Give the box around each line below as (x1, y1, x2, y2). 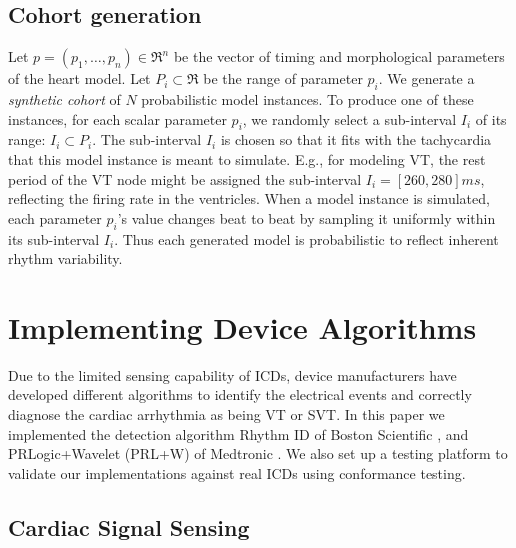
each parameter (8, 207, 102, 228)
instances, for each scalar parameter (8, 108, 227, 129)
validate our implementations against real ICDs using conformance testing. (8, 462, 466, 483)
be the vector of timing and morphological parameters (173, 46, 505, 67)
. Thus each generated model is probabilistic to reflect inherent (114, 228, 499, 249)
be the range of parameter (203, 68, 363, 89)
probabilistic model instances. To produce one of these (141, 89, 474, 109)
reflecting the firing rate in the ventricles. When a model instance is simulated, (8, 188, 490, 209)
